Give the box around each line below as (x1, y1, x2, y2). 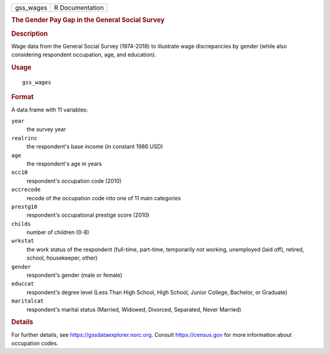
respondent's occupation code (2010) (26, 177, 122, 184)
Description (11, 29, 48, 38)
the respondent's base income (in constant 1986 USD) (26, 143, 163, 150)
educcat (11, 281, 35, 287)
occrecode (11, 186, 41, 193)
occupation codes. (11, 340, 59, 347)
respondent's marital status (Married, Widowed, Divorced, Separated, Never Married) (26, 306, 241, 313)
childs (11, 220, 31, 227)
